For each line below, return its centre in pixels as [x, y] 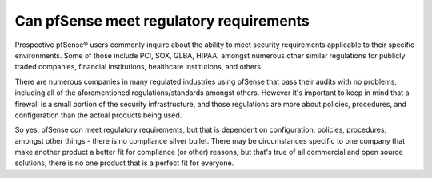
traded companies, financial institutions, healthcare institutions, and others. [139, 67]
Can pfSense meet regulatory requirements [162, 21]
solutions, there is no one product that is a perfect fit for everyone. [124, 163]
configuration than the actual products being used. [98, 115]
